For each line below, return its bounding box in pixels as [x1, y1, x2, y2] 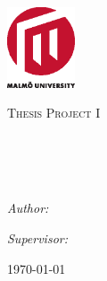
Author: [7, 198, 49, 217]
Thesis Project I [7, 103, 101, 122]
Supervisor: [7, 229, 68, 248]
